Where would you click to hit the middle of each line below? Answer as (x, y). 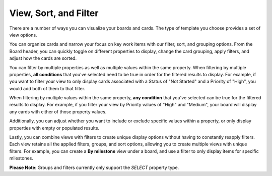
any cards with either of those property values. (58, 112)
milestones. (21, 158)
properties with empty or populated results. (54, 128)
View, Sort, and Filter (54, 13)
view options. (23, 35)
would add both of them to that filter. (47, 88)
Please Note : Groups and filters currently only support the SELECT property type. (94, 167)
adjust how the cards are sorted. (43, 58)
